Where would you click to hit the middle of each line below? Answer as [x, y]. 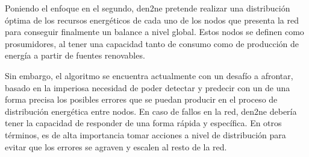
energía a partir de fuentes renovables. [75, 55]
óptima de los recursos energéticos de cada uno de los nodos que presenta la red [152, 20]
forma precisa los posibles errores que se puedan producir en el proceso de [141, 99]
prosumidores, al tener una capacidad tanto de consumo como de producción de [152, 43]
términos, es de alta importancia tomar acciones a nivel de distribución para [145, 134]
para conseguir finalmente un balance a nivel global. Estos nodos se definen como [154, 32]
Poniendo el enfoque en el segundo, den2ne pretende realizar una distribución [148, 8]
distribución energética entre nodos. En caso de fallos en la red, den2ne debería [151, 111]
